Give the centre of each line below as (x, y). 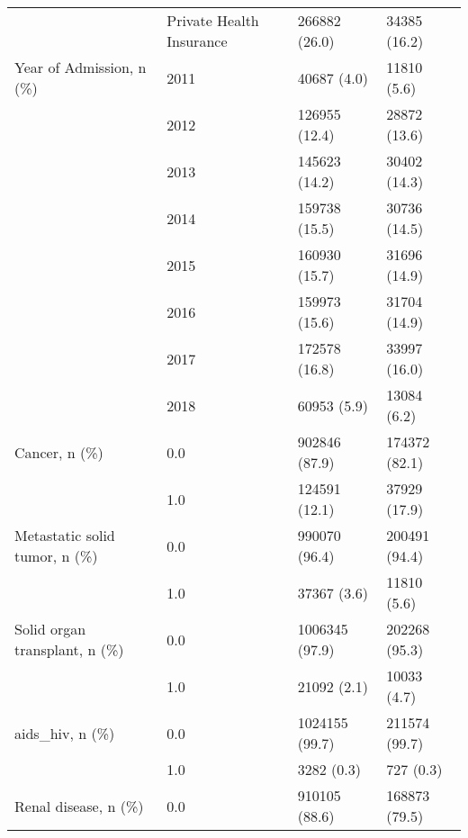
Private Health (213, 20)
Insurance (197, 41)
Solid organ (50, 629)
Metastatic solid (65, 535)
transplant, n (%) (69, 649)
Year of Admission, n (81, 67)
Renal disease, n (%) (79, 806)
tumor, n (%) (56, 556)
